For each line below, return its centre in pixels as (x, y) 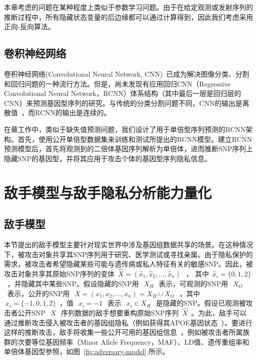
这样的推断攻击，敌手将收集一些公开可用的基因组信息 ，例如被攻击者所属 (123, 332)
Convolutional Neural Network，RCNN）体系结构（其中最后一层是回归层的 (123, 93)
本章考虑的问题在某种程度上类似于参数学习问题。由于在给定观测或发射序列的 (128, 7)
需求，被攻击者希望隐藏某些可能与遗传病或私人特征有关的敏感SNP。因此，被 (128, 264)
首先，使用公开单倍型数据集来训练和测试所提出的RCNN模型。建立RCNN (135, 139)
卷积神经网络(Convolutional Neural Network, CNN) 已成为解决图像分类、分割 (127, 73)
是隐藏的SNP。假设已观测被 (201, 303)
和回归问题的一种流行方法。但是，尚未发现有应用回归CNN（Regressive (117, 83)
